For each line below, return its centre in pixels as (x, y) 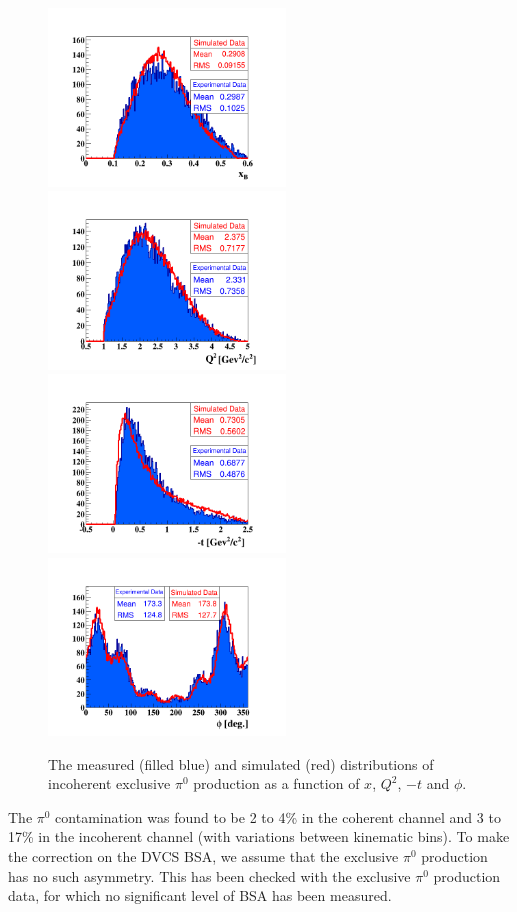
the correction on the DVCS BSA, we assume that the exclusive (203, 856)
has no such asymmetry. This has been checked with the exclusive (209, 875)
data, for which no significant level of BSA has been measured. (200, 895)
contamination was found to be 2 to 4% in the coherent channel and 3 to (278, 816)
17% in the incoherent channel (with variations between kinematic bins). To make (259, 836)
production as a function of (276, 783)
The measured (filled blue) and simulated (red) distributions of (241, 763)
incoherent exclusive (109, 783)
